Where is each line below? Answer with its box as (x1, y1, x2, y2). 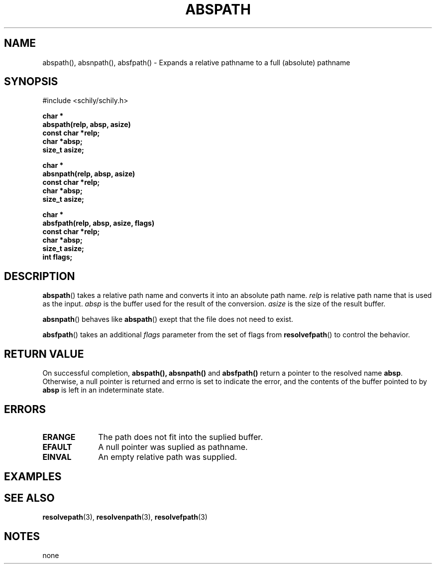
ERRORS (4, 403, 46, 416)
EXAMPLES (4, 470, 62, 483)
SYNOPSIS (4, 75, 58, 88)
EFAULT (42, 441, 72, 452)
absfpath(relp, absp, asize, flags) (42, 219, 155, 228)
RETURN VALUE (4, 347, 84, 360)
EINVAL (42, 451, 72, 462)
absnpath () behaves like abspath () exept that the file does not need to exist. (42, 315, 294, 324)
